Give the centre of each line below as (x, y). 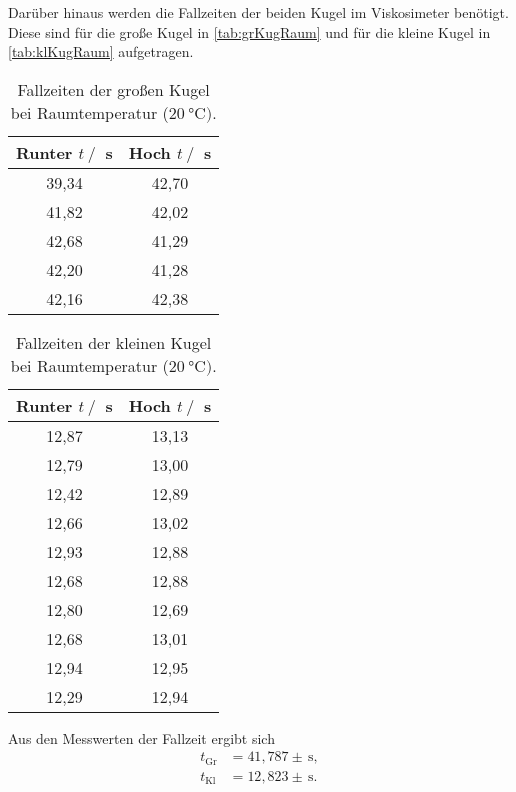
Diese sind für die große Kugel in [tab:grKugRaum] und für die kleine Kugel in (249, 31)
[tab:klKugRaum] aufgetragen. (101, 51)
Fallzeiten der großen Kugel (113, 89)
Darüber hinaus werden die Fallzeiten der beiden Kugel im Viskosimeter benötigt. (258, 12)
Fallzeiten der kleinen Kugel (113, 342)
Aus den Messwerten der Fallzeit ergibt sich (141, 737)
